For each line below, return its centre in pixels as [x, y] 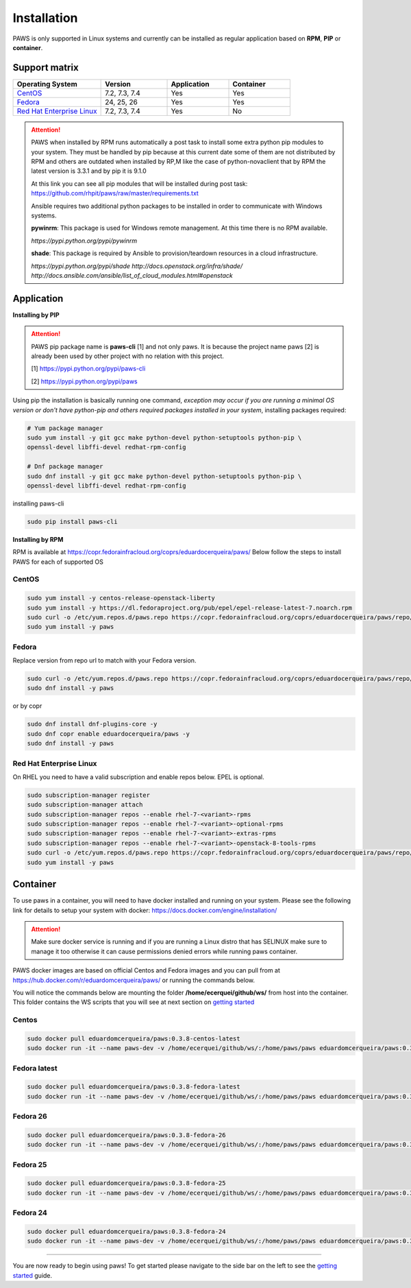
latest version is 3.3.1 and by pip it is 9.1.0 [89, 171]
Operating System [47, 84]
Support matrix [46, 68]
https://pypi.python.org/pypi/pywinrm [84, 241]
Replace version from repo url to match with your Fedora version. [104, 660]
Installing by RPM [38, 539]
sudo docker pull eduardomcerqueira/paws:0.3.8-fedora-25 [126, 1183]
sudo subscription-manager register [89, 795]
